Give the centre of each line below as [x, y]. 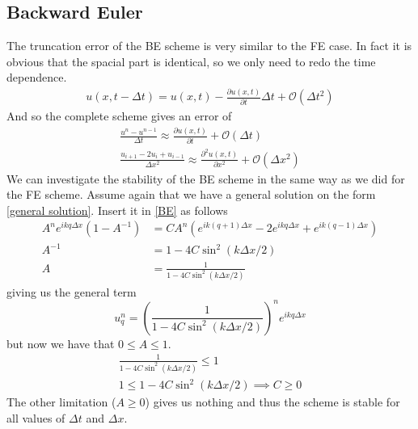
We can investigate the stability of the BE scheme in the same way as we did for [206, 178]
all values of [36, 417]
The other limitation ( [61, 402]
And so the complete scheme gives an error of [119, 116]
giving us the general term [72, 291]
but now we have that [61, 343]
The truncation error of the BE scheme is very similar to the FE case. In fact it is [209, 46]
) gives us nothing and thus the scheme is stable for [272, 402]
